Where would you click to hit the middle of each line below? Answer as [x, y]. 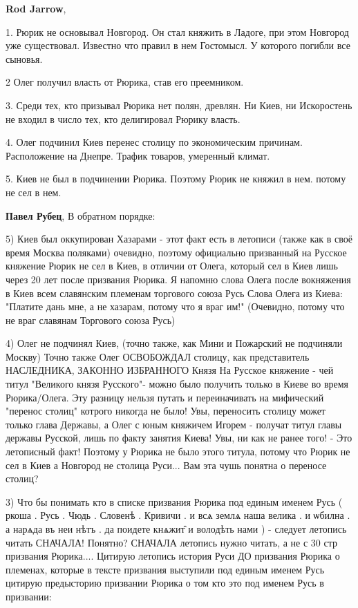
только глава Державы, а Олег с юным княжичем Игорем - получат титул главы [174, 424]
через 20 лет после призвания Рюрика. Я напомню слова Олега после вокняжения [178, 279]
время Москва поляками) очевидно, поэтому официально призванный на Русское [176, 252]
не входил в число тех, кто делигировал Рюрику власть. [123, 118]
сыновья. [24, 58]
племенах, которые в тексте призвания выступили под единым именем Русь [165, 569]
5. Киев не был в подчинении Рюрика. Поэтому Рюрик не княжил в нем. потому [176, 179]
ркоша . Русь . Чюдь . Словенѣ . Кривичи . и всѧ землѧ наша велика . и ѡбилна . [178, 515]
